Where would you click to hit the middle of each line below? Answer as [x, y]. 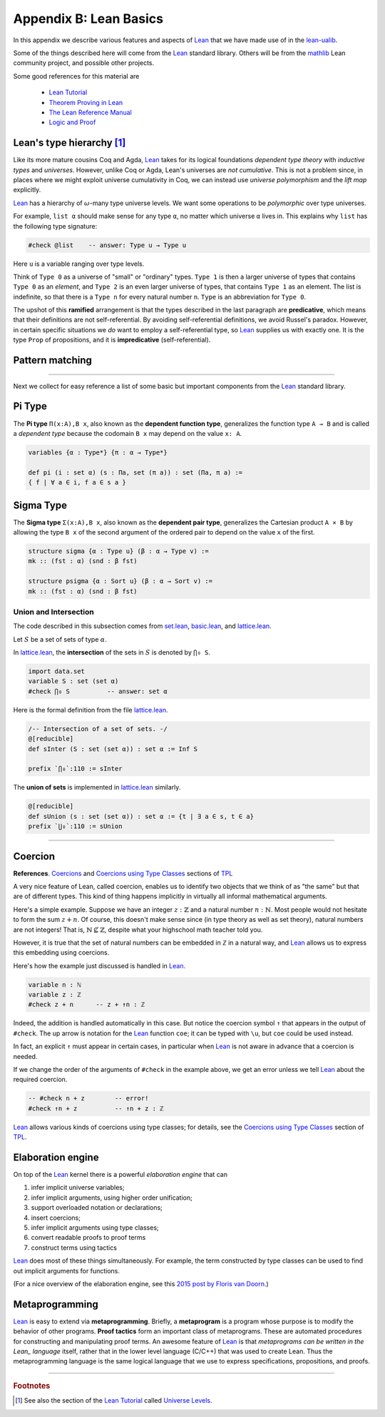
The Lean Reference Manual [90, 112]
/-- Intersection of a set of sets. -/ [98, 729]
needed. [25, 1056]
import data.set [57, 671]
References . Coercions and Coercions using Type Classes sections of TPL [123, 873]
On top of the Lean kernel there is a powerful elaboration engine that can [120, 1175]
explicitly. [27, 190]
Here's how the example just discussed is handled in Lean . [99, 965]
